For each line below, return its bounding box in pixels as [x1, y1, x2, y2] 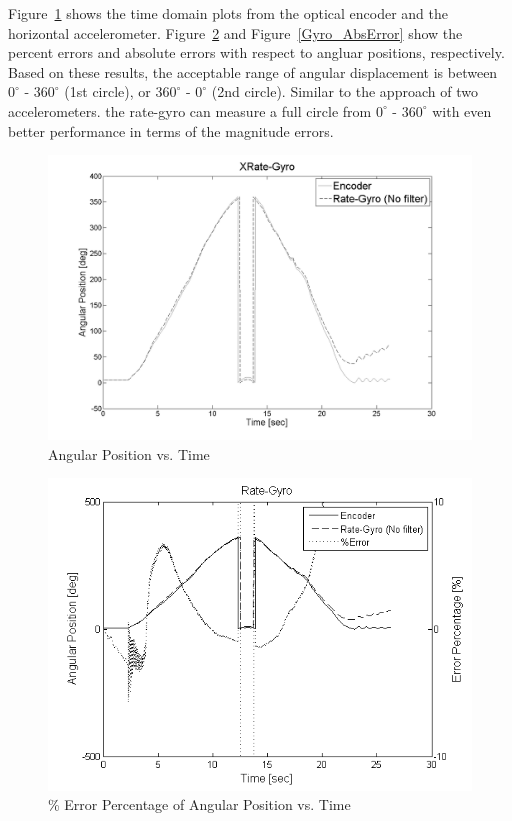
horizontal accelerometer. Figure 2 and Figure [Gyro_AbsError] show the [8, 22, 463, 43]
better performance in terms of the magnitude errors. [8, 120, 334, 141]
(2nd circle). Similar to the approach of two [211, 81, 478, 102]
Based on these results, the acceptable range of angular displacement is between [8, 61, 498, 82]
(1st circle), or [64, 81, 151, 102]
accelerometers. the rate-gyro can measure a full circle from [8, 100, 372, 121]
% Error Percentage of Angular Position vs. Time [48, 794, 351, 815]
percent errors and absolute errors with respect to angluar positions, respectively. [8, 42, 505, 63]
